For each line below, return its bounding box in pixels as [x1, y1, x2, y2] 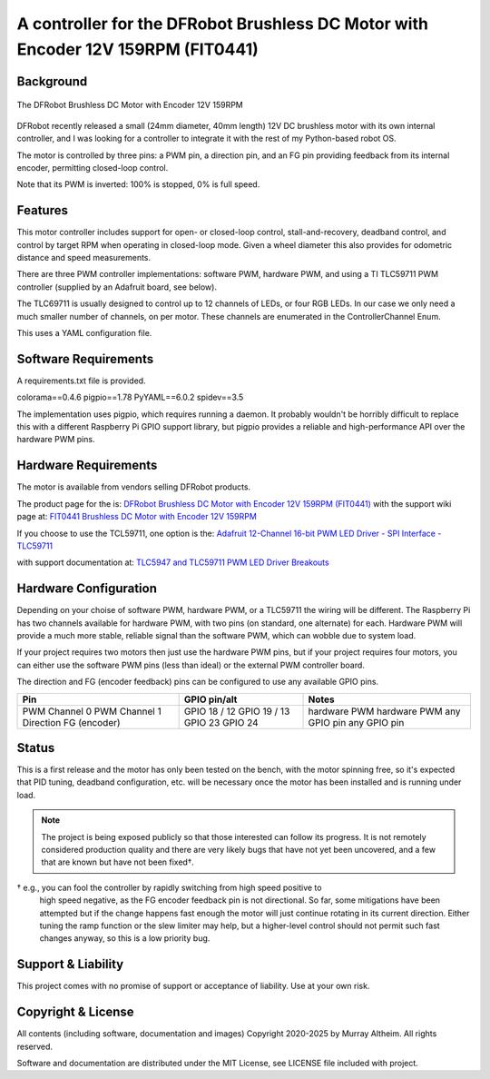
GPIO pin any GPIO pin [308, 716, 405, 728]
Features [16, 203, 68, 218]
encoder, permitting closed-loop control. [16, 162, 169, 173]
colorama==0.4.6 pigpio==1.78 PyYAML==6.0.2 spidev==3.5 [16, 391, 244, 403]
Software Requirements [16, 351, 154, 367]
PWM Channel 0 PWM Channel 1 [22, 705, 162, 718]
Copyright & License [16, 1005, 135, 1020]
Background [16, 74, 88, 89]
